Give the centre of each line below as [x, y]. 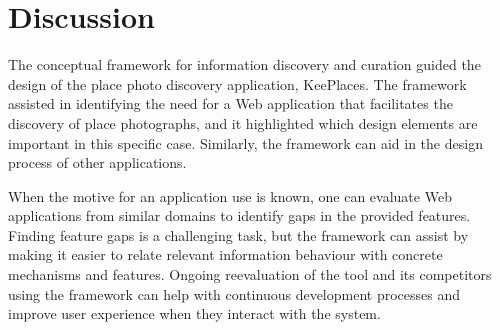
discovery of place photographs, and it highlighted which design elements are [243, 122]
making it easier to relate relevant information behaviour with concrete [225, 254]
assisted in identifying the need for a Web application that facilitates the [230, 103]
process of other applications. [97, 162]
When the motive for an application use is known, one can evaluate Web [230, 195]
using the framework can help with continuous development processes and [234, 293]
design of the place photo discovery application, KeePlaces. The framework [237, 83]
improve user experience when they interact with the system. [194, 313]
